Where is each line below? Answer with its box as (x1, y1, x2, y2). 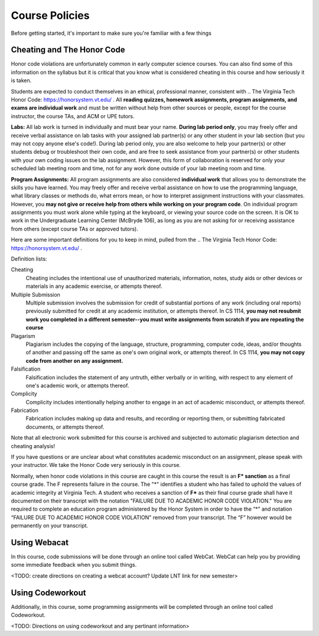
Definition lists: (11, 255, 47, 262)
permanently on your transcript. (11, 522, 89, 529)
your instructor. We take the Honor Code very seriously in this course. (11, 462, 181, 469)
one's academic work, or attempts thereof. (25, 382, 129, 389)
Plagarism (11, 332, 35, 339)
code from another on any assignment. (25, 357, 123, 364)
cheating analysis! (11, 442, 56, 449)
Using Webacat (11, 537, 69, 547)
